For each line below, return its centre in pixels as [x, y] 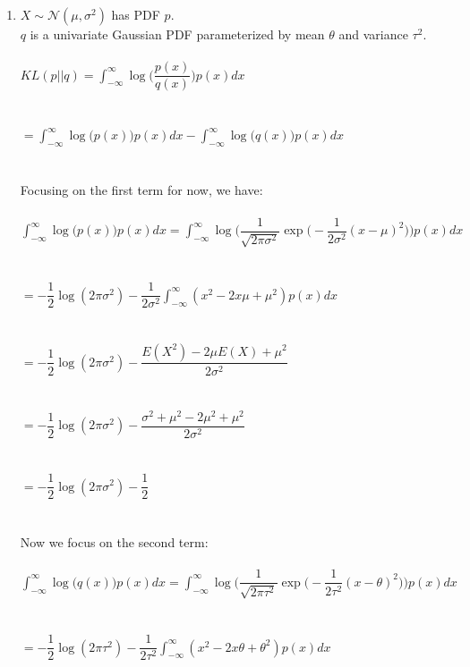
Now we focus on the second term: [114, 542]
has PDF [136, 14]
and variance [373, 34]
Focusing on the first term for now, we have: [141, 190]
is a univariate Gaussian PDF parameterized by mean [177, 34]
